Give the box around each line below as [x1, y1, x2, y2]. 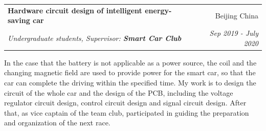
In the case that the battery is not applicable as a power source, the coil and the [4, 57, 257, 68]
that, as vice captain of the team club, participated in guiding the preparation [4, 107, 249, 118]
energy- [145, 5, 172, 15]
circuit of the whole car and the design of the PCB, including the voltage [4, 87, 233, 98]
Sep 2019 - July [209, 28, 258, 38]
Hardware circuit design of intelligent [8, 5, 142, 15]
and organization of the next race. [4, 117, 110, 128]
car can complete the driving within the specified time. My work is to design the [4, 77, 256, 88]
